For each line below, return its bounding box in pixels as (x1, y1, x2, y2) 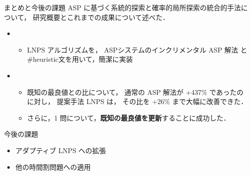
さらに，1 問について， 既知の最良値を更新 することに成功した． (27, 112, 230, 122)
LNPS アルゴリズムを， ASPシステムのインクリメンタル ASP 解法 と (27, 44, 248, 54)
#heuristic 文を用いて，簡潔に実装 (27, 54, 133, 64)
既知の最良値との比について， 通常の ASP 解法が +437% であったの (27, 87, 244, 97)
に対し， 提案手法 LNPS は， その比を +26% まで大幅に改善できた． (27, 96, 248, 106)
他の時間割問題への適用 (15, 161, 91, 172)
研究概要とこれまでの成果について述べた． (33, 12, 169, 22)
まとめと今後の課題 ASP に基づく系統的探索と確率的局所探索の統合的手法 (4, 2, 241, 12)
